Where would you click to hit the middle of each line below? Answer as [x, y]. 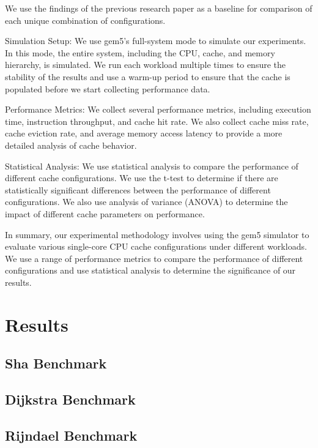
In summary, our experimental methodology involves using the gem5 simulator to [157, 234]
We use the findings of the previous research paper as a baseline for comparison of [159, 8]
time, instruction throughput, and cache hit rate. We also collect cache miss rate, [157, 121]
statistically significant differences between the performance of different [138, 189]
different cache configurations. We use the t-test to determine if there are [142, 178]
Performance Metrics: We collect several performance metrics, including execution [158, 109]
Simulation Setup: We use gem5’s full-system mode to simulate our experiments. [156, 41]
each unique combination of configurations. [85, 20]
